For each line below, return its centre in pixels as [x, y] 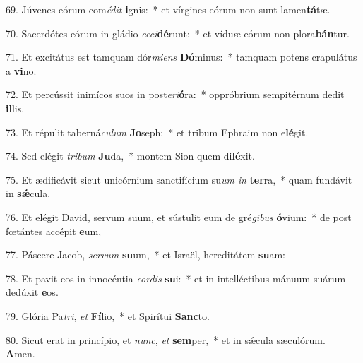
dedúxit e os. [32, 292]
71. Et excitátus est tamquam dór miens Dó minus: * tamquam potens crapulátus [181, 57]
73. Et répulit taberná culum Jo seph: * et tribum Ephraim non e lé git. [157, 132]
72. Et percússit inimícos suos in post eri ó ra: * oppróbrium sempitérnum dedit [175, 94]
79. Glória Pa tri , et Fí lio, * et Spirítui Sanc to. [108, 315]
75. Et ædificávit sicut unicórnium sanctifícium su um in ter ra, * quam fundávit [179, 179]
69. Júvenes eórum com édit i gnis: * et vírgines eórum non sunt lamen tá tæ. [168, 9]
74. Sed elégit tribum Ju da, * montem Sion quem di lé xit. [130, 156]
